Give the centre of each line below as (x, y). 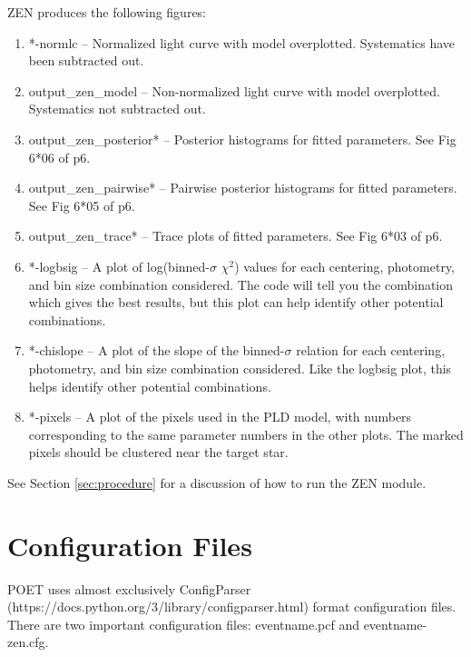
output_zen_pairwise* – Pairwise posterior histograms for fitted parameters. (243, 188)
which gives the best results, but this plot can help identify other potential (236, 302)
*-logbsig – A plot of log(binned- (119, 266)
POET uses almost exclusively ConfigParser (129, 588)
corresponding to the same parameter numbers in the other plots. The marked (246, 434)
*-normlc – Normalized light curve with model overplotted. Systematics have (242, 42)
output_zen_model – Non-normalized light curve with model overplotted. (234, 90)
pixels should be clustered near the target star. (158, 452)
